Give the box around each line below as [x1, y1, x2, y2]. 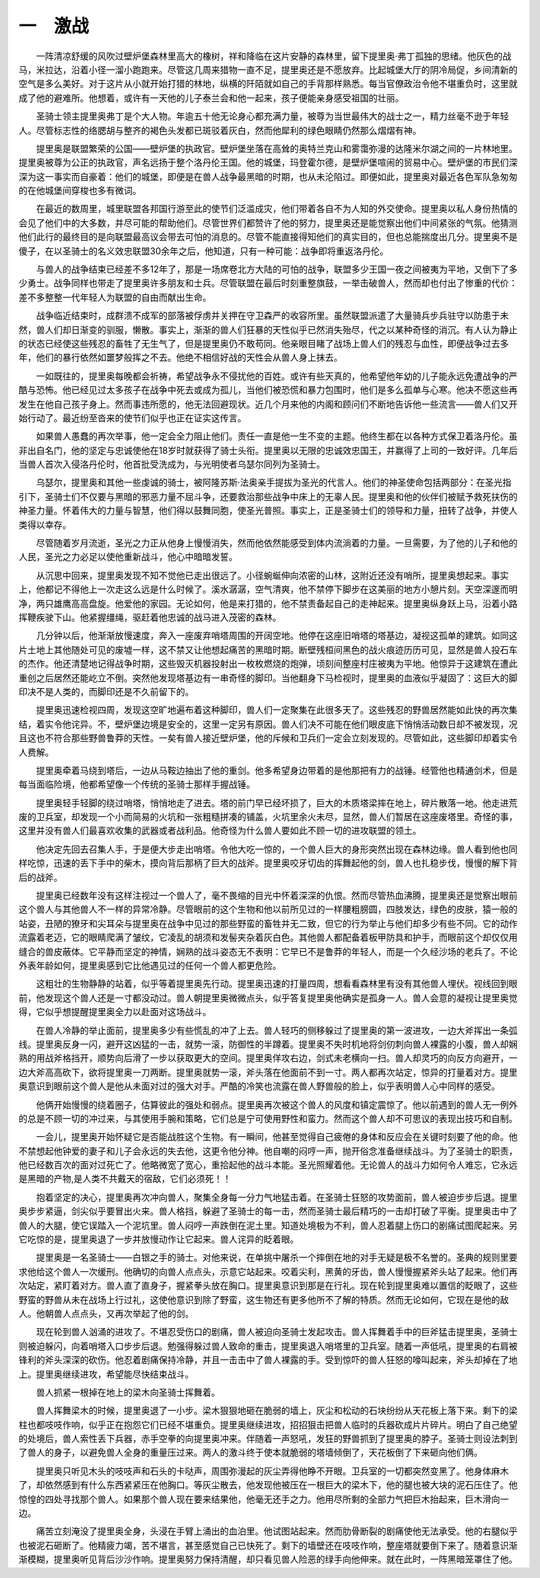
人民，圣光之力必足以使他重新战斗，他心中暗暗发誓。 [18, 551, 238, 563]
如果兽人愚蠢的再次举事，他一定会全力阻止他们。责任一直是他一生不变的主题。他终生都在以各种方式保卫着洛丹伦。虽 [35, 430, 518, 442]
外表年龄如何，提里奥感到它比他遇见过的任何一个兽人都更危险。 [18, 959, 282, 971]
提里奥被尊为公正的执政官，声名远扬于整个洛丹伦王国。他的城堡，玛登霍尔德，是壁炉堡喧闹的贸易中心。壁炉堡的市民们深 [18, 156, 518, 169]
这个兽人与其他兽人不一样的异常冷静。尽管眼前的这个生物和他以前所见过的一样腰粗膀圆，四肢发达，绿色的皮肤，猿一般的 [18, 903, 518, 915]
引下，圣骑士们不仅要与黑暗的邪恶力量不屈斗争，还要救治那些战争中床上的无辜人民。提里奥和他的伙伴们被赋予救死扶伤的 [18, 490, 518, 502]
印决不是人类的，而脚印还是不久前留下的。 [18, 685, 194, 697]
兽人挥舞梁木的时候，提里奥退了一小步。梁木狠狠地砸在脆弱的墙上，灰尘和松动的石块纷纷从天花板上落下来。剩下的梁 [35, 1405, 518, 1417]
